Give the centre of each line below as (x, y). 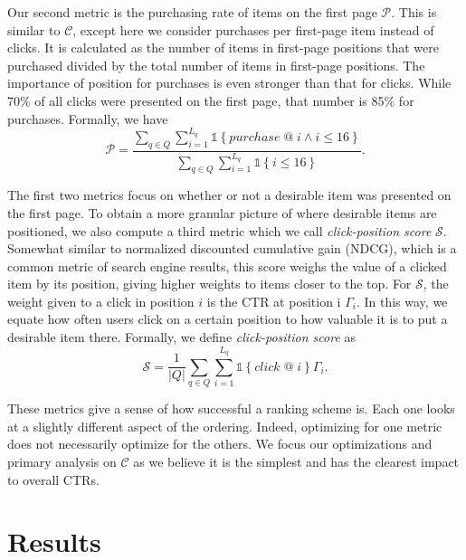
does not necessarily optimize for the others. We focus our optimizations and (220, 444)
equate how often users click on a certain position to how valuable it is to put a (228, 319)
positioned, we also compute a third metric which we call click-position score (219, 230)
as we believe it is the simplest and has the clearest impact (296, 461)
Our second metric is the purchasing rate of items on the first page (192, 12)
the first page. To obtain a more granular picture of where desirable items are (222, 212)
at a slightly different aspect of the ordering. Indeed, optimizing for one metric (225, 426)
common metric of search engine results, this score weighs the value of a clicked (227, 266)
